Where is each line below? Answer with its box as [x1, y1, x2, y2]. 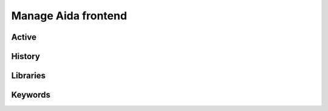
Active [11, 32, 36, 42]
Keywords [11, 90, 51, 100]
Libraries [11, 71, 46, 81]
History [11, 51, 41, 62]
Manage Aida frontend [11, 9, 128, 22]
